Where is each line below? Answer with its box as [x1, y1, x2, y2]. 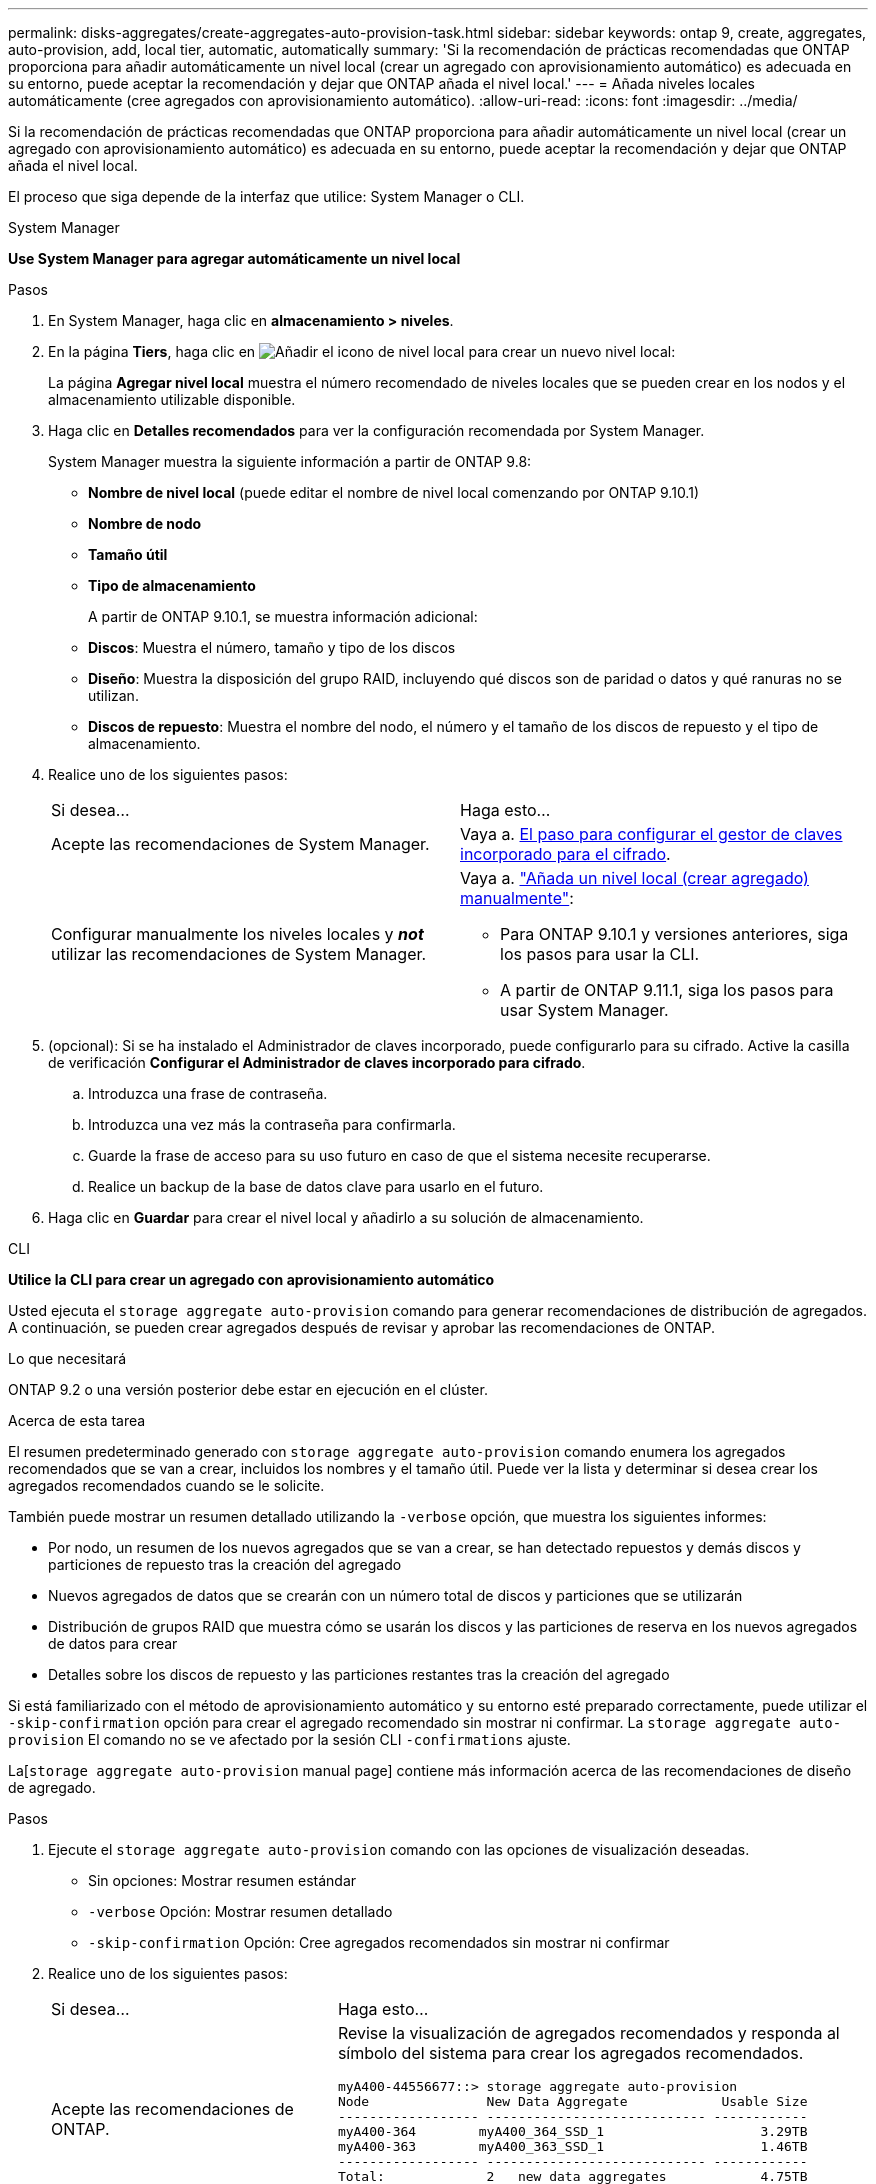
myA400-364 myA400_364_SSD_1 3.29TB [337, 2124, 808, 2139]
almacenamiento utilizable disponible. [48, 391, 296, 408]
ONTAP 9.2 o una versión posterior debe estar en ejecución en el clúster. [8, 1381, 488, 1398]
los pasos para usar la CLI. [500, 944, 700, 964]
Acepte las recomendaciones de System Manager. [51, 834, 430, 854]
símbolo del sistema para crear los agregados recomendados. [337, 2043, 804, 2063]
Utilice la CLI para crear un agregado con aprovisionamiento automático [8, 1271, 495, 1288]
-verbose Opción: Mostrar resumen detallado [88, 1903, 393, 1920]
